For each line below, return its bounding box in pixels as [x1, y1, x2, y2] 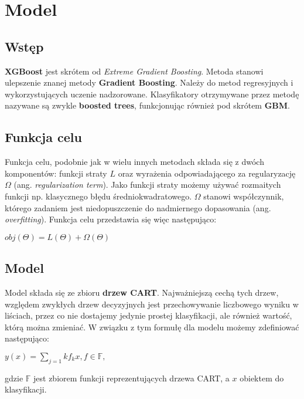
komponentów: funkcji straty [5, 167, 107, 179]
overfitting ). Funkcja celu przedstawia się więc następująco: [5, 213, 217, 225]
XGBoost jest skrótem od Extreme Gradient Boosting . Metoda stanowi [5, 65, 264, 77]
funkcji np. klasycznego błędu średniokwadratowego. [5, 190, 192, 202]
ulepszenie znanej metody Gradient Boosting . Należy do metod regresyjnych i [5, 76, 293, 89]
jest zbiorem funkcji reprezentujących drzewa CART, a [33, 371, 230, 384]
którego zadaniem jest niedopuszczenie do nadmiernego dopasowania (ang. [5, 201, 271, 214]
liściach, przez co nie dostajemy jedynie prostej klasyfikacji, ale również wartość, [5, 309, 292, 322]
